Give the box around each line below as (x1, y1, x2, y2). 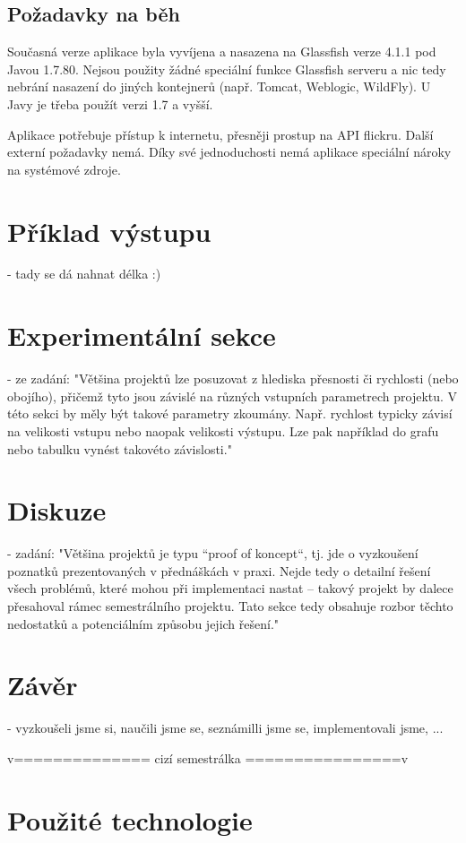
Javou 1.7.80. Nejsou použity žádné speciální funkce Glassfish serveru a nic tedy (7, 59, 446, 78)
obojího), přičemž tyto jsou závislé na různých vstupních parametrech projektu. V (7, 386, 458, 405)
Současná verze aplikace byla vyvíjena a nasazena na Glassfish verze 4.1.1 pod (7, 42, 436, 61)
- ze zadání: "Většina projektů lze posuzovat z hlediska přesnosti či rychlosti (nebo (7, 369, 459, 388)
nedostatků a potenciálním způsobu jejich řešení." (7, 614, 280, 632)
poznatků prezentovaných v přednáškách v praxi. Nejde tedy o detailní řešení (7, 561, 431, 580)
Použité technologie (7, 801, 253, 838)
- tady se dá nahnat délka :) (7, 264, 161, 283)
